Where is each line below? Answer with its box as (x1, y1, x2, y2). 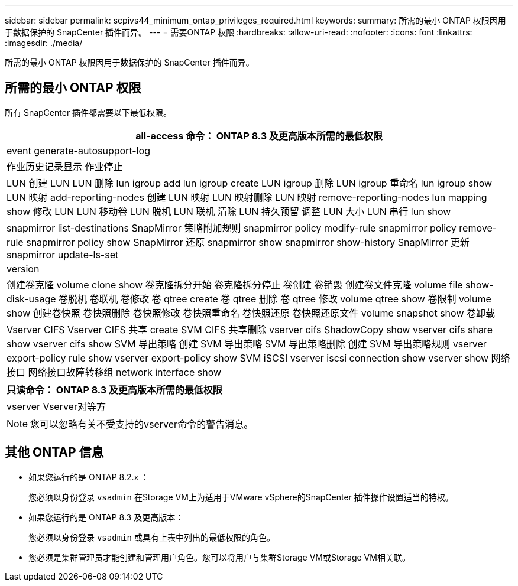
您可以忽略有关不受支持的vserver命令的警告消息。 (30, 418, 254, 430)
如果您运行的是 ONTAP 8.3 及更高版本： (28, 512, 184, 522)
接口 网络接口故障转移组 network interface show (7, 366, 222, 378)
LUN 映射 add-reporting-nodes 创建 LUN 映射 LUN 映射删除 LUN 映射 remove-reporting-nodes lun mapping (7, 191, 487, 203)
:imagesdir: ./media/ (5, 38, 83, 48)
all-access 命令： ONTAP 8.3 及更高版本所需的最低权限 (135, 129, 383, 142)
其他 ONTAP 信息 (5, 445, 104, 460)
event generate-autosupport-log (7, 144, 150, 157)
